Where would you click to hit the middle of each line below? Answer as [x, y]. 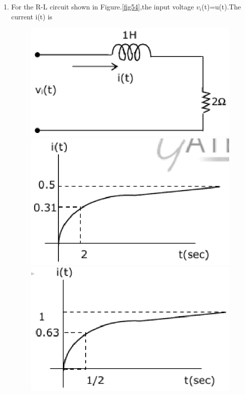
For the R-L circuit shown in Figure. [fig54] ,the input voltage [102, 6]
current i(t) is [32, 16]
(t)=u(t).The [221, 6]
